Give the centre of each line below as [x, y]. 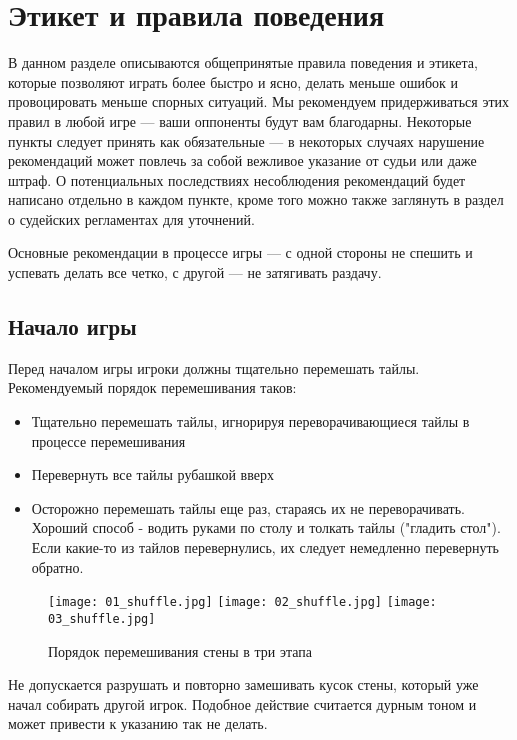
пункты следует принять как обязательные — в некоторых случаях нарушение [246, 140]
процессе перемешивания [108, 440]
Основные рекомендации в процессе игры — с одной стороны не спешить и [240, 252]
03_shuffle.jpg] [102, 618]
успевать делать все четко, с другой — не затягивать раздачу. [195, 272]
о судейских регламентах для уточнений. [131, 218]
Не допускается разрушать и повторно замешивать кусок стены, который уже [243, 684]
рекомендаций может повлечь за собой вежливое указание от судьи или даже [242, 160]
